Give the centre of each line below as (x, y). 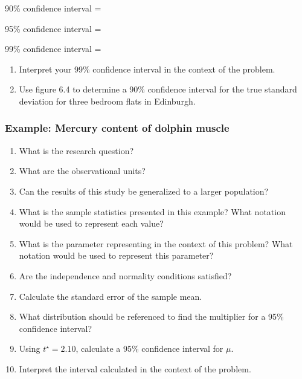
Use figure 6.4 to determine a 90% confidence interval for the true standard (158, 89)
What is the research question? (76, 150)
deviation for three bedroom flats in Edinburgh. (107, 101)
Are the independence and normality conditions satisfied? (125, 275)
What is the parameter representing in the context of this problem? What (156, 243)
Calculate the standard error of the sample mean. (111, 296)
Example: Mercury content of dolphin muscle (117, 128)
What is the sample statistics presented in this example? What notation (152, 211)
